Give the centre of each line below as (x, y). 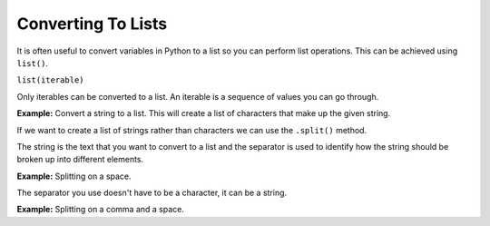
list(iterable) (51, 80)
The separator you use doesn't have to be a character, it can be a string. (152, 193)
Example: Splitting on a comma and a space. (101, 210)
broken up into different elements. (80, 160)
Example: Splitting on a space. (74, 176)
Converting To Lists (92, 24)
